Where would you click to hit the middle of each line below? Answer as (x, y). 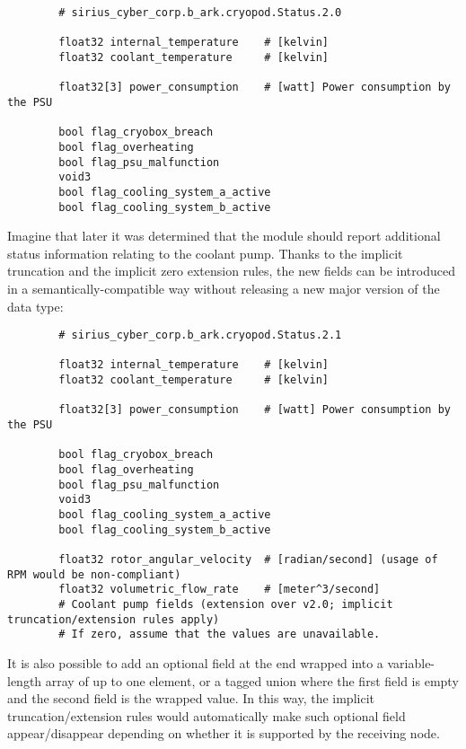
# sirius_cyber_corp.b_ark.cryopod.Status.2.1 (200, 335)
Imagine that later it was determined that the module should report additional (224, 236)
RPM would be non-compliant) (94, 574)
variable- (411, 662)
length (25, 680)
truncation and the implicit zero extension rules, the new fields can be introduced (231, 271)
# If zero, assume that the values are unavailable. (220, 634)
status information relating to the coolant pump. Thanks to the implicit (205, 253)
